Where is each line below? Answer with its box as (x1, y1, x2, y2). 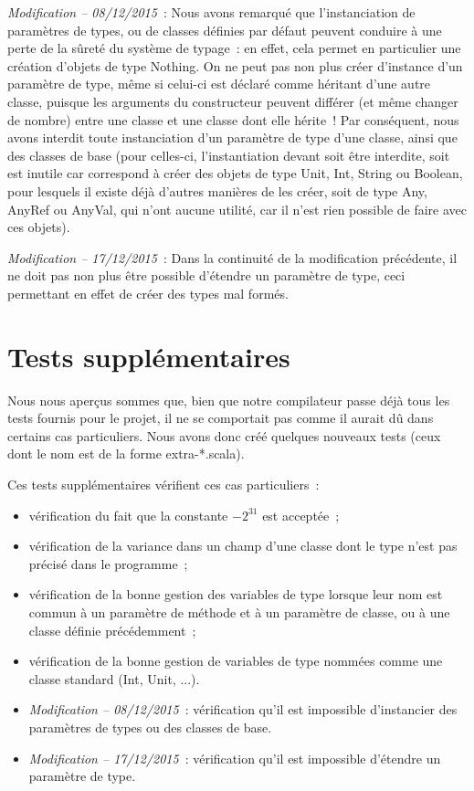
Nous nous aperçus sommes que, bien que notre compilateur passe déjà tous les (7, 390, 450, 409)
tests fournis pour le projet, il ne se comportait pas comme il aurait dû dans (7, 408, 434, 427)
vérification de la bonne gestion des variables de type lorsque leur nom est (28, 585, 443, 604)
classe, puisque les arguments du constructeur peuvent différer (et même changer (7, 91, 458, 111)
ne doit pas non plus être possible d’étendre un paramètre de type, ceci (7, 266, 406, 285)
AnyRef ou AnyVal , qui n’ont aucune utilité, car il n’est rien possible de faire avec (7, 199, 468, 218)
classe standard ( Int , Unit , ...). (28, 669, 200, 688)
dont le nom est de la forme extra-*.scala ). (7, 444, 245, 463)
